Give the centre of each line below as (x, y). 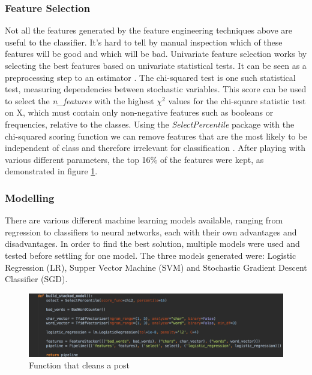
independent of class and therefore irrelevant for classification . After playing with (155, 148)
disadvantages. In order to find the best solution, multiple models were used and (152, 244)
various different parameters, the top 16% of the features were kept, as (134, 159)
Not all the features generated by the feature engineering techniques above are (149, 30)
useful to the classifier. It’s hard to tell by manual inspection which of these (144, 42)
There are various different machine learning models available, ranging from (144, 220)
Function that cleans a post (79, 365)
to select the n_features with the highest (79, 100)
